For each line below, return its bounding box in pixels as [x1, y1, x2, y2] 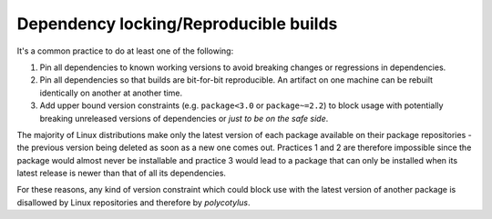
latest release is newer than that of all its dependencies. [16, 168, 227, 179]
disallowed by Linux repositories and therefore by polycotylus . [16, 196, 251, 208]
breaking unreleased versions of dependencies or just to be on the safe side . [39, 113, 329, 124]
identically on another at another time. [39, 87, 182, 98]
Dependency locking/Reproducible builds [16, 14, 338, 34]
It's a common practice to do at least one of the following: [16, 45, 234, 56]
